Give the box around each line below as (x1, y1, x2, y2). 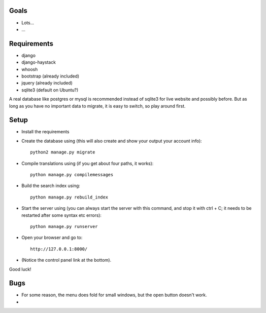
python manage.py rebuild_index (30, 194, 108, 200)
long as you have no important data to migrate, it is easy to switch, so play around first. (9, 103, 186, 109)
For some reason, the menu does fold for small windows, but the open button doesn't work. (21, 292, 207, 298)
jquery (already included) (21, 80, 73, 86)
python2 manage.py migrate (30, 150, 96, 155)
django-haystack (21, 59, 56, 65)
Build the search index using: (21, 183, 81, 189)
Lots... (21, 20, 34, 26)
